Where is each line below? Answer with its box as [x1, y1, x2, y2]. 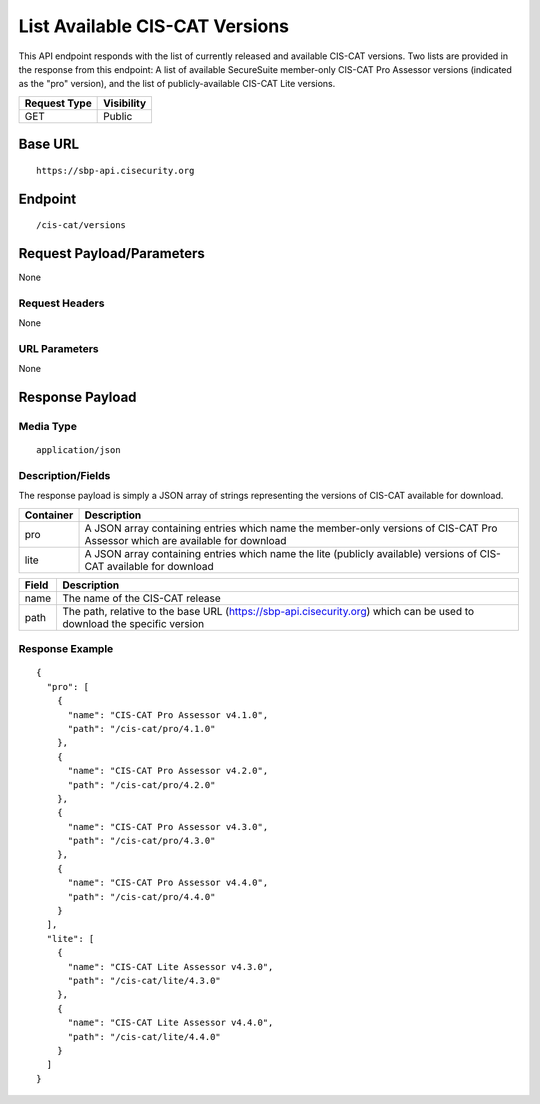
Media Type [18, 420, 77, 434]
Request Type [24, 96, 92, 110]
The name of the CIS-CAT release [61, 591, 222, 605]
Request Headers [18, 296, 105, 310]
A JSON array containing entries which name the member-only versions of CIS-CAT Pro [84, 521, 498, 535]
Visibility [103, 96, 147, 110]
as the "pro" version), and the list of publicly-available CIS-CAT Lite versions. [18, 78, 336, 90]
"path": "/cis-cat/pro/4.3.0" [67, 835, 216, 847]
